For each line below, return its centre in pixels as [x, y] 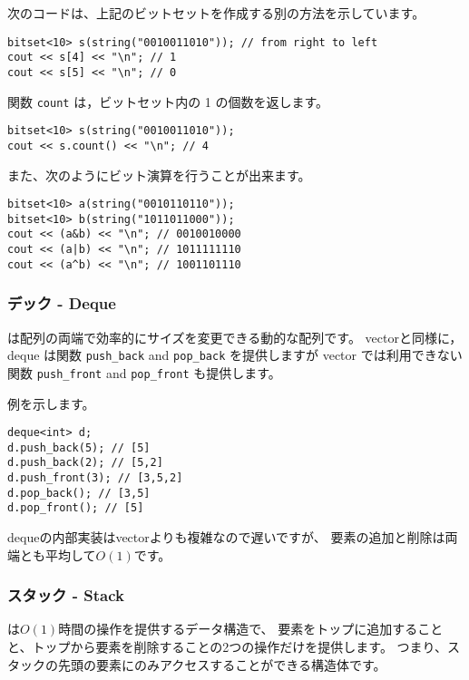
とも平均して [58, 554]
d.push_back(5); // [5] [79, 447]
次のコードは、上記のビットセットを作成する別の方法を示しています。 [216, 13]
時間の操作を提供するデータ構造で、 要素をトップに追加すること [251, 629]
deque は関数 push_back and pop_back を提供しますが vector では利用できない [235, 355]
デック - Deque [62, 303]
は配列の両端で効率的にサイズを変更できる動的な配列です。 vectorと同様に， [235, 337]
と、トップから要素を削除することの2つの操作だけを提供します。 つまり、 [227, 647]
